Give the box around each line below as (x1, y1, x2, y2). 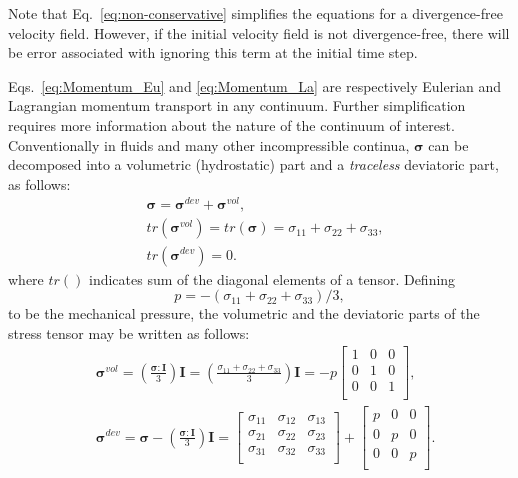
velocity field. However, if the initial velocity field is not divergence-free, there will (8, 22, 510, 43)
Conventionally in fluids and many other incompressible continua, (8, 134, 410, 155)
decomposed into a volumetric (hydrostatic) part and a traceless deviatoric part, (8, 154, 499, 175)
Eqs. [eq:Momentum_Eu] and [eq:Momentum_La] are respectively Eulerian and (8, 75, 502, 96)
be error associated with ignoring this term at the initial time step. (8, 42, 418, 63)
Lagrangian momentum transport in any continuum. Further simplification (8, 95, 466, 116)
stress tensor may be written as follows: (8, 322, 250, 343)
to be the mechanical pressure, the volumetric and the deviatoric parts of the (8, 303, 480, 324)
